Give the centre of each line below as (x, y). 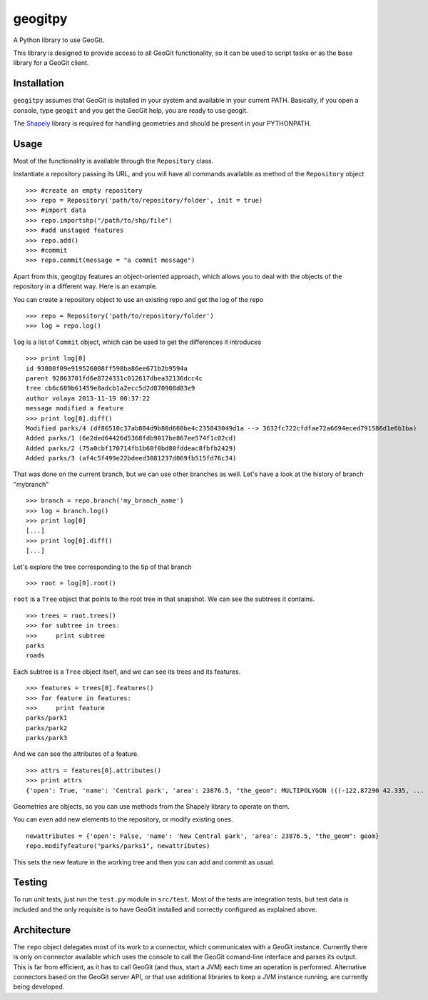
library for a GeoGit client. (51, 63)
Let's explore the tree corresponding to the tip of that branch (102, 567)
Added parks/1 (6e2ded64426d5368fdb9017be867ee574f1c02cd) (131, 438)
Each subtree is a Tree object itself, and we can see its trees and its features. (127, 672)
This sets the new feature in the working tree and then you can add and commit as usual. (144, 862)
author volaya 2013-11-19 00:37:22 (88, 398)
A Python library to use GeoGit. (59, 40)
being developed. (39, 987)
